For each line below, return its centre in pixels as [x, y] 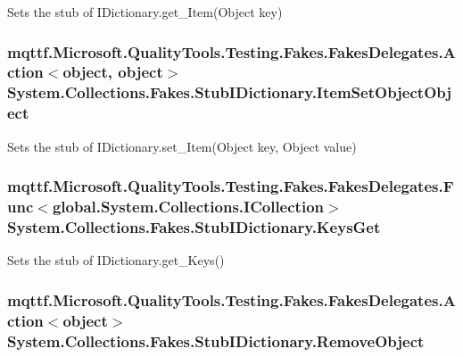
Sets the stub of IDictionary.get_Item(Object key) [145, 12]
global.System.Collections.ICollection [188, 207]
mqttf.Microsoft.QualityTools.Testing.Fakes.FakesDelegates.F [231, 186]
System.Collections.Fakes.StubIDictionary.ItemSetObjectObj [229, 92]
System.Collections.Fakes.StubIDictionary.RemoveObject [216, 340]
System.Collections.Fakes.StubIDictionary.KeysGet [194, 226]
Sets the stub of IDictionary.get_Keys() [116, 260]
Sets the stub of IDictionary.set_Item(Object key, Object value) [182, 146]
